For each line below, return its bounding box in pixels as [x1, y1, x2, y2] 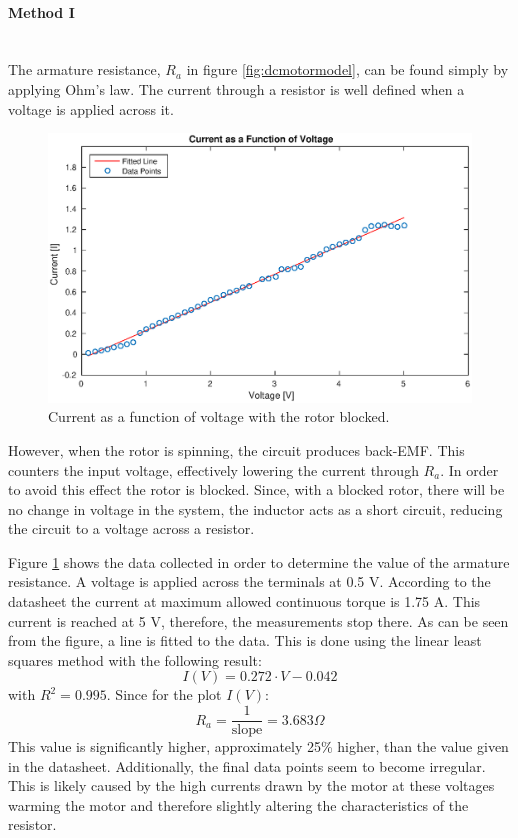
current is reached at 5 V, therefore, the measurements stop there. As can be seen [8, 610, 509, 631]
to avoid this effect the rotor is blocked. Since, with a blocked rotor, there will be [8, 479, 505, 500]
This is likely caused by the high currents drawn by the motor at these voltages [8, 775, 495, 796]
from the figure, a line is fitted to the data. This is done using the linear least [8, 630, 482, 651]
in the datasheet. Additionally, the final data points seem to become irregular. [8, 755, 486, 776]
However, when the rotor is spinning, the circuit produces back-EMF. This [8, 439, 465, 460]
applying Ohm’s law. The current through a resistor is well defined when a [8, 78, 465, 99]
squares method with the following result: [8, 649, 262, 670]
